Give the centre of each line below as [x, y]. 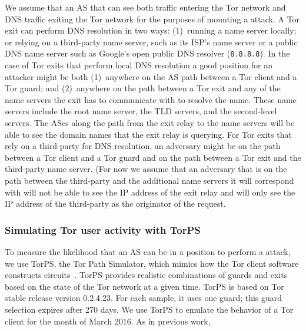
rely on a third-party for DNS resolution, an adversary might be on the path [143, 146]
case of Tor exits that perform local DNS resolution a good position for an [139, 65]
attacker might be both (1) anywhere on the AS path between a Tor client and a [151, 76]
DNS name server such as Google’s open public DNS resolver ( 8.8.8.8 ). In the [147, 53]
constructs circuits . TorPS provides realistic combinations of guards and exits [146, 275]
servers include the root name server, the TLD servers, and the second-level [141, 111]
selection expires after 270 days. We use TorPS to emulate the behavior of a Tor [149, 309]
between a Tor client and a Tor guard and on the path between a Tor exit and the [153, 157]
